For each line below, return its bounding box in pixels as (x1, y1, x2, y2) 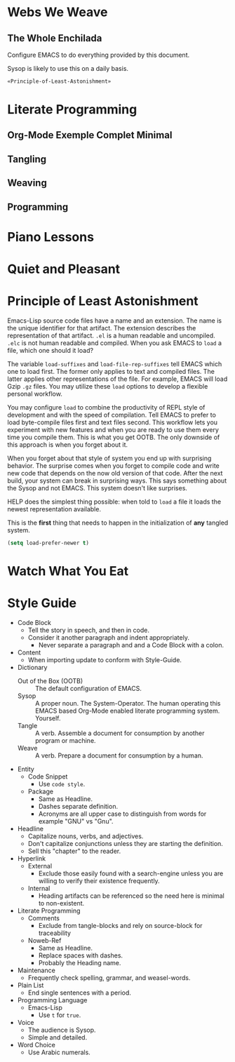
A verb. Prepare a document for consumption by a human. (34, 751, 203, 760)
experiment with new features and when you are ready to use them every (7, 425, 220, 433)
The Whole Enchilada (7, 32, 102, 44)
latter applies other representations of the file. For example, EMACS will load (7, 375, 228, 383)
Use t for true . (38, 1011, 81, 1019)
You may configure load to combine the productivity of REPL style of (7, 403, 206, 411)
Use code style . (38, 779, 86, 788)
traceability (38, 929, 72, 937)
